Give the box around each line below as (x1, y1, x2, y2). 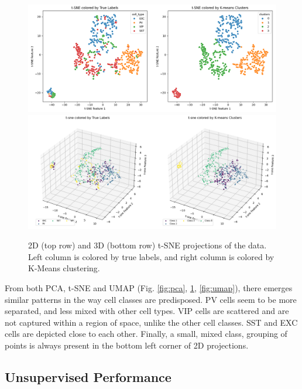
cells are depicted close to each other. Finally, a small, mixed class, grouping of (5, 327, 287, 340)
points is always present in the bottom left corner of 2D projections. (5, 339, 249, 351)
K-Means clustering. (28, 262, 100, 274)
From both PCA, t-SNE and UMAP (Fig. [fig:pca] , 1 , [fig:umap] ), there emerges (5, 282, 293, 294)
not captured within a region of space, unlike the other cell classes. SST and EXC (5, 316, 298, 328)
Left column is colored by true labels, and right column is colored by (28, 250, 274, 262)
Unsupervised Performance (5, 367, 171, 385)
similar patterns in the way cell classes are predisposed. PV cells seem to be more (5, 293, 297, 305)
